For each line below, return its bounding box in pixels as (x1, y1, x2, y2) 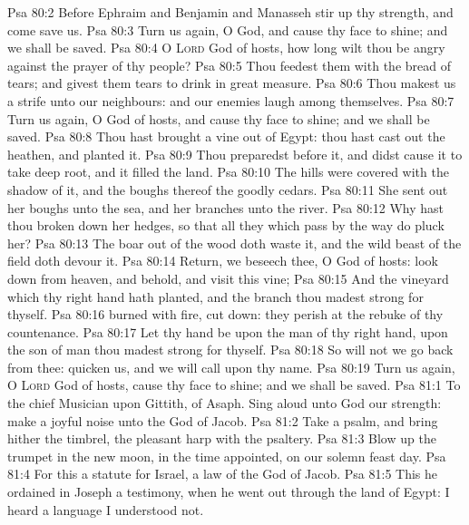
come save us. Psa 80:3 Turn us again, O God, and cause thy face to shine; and (7, 20, 448, 39)
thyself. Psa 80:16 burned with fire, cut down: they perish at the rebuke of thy (7, 305, 444, 324)
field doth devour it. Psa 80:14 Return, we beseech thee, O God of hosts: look (7, 251, 438, 270)
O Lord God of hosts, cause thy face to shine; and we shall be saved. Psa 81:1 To (7, 375, 461, 394)
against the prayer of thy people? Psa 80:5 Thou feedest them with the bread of (7, 55, 451, 74)
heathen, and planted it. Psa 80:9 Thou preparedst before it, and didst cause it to (7, 144, 463, 163)
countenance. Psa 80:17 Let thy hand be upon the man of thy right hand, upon (7, 322, 448, 341)
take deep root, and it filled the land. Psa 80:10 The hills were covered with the (7, 162, 449, 181)
